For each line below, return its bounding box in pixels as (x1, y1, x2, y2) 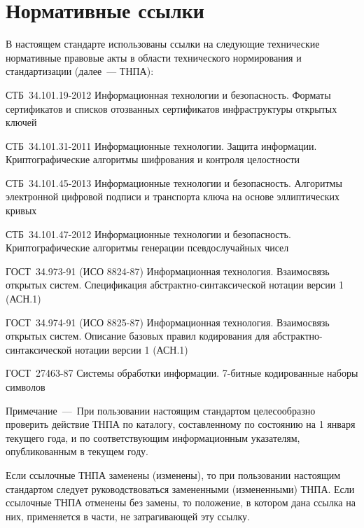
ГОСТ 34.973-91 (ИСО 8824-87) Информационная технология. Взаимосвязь (6, 263, 330, 278)
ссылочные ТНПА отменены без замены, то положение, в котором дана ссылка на (6, 495, 356, 510)
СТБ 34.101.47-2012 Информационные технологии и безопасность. (6, 226, 291, 241)
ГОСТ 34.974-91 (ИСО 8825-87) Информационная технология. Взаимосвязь (6, 314, 330, 329)
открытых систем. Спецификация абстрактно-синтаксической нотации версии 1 (6, 277, 344, 292)
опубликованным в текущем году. (6, 444, 148, 459)
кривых (6, 203, 37, 218)
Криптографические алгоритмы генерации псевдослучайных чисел (6, 240, 289, 255)
